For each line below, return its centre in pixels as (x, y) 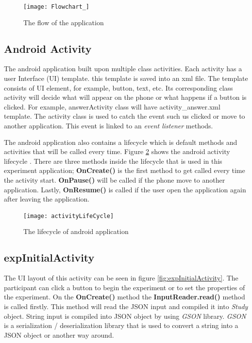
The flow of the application (64, 22)
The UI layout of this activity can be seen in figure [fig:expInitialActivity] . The (121, 278)
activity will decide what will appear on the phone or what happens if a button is (125, 97)
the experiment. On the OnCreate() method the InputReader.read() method (125, 297)
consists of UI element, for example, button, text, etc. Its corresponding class (118, 87)
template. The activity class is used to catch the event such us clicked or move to (125, 116)
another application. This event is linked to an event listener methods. (109, 126)
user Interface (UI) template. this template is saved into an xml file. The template (126, 78)
